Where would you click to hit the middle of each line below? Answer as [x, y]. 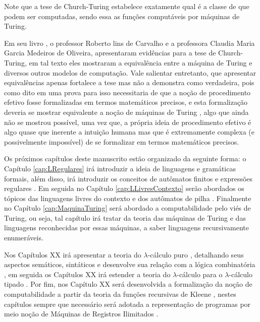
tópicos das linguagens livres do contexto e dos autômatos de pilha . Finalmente [128, 198]
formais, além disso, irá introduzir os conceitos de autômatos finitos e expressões [128, 178]
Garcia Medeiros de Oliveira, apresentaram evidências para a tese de [110, 53]
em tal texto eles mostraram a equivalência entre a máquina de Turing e [141, 62]
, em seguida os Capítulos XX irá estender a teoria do [87, 274]
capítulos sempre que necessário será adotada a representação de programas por [127, 304]
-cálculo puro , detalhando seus [196, 254]
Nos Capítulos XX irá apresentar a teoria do [73, 254]
